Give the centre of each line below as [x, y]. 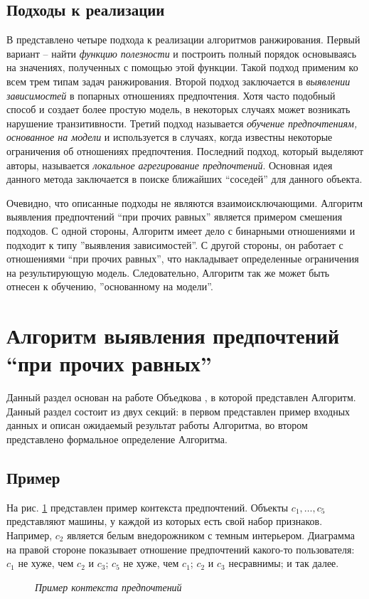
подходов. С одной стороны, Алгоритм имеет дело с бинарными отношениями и [181, 230]
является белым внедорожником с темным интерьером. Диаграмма [211, 535]
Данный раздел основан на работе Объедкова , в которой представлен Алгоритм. [181, 397]
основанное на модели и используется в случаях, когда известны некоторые [170, 137]
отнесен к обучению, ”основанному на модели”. [110, 286]
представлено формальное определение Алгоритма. [117, 439]
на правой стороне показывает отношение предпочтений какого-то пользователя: [181, 549]
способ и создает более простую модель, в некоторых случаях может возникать [178, 109]
